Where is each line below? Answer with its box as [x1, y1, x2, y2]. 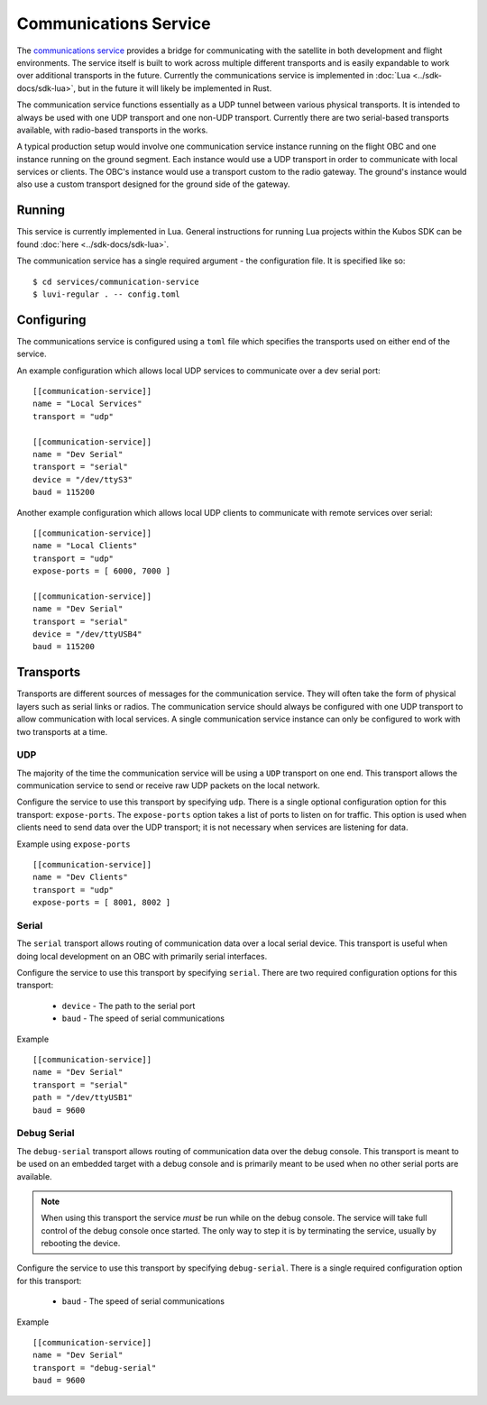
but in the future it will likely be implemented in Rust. [78, 82, 272, 94]
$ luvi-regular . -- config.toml [32, 289, 180, 299]
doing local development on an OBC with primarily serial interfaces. [16, 950, 268, 961]
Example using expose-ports [16, 839, 131, 849]
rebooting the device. [41, 1238, 121, 1249]
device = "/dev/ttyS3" [32, 474, 133, 484]
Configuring [16, 312, 87, 327]
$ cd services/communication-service [32, 276, 200, 287]
